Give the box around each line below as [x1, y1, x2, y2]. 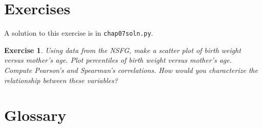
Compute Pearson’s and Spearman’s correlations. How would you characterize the [4, 64, 258, 75]
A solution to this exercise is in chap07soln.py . [4, 28, 153, 38]
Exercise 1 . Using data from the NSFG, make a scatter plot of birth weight [4, 44, 241, 55]
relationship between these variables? [4, 74, 118, 85]
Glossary [4, 105, 66, 125]
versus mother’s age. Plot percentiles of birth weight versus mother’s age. [4, 55, 232, 65]
